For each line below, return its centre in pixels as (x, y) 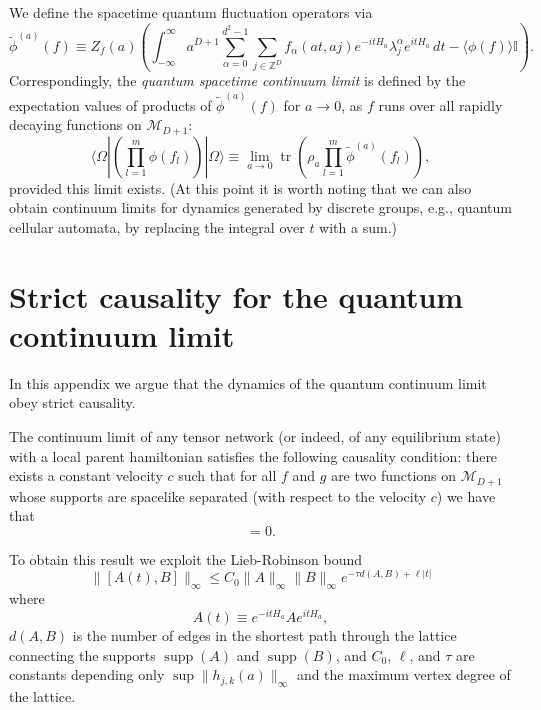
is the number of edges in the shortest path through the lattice (264, 634)
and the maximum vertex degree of (403, 674)
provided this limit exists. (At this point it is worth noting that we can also (240, 187)
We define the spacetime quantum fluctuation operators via (191, 12)
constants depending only (87, 674)
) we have (466, 495)
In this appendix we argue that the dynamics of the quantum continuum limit (248, 382)
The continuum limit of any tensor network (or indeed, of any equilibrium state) (255, 436)
